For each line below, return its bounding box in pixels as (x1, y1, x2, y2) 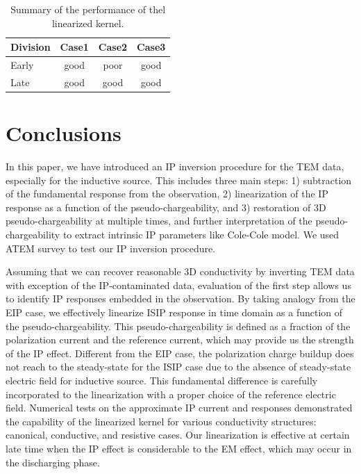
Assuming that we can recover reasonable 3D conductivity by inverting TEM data (6, 264, 355, 279)
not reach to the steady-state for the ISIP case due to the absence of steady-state (6, 359, 351, 374)
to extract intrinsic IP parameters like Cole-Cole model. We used (62, 227, 339, 242)
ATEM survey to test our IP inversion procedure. (6, 240, 216, 255)
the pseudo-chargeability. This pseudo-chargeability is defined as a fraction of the (6, 318, 351, 333)
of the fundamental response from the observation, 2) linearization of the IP (6, 186, 328, 201)
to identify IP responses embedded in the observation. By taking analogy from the (6, 291, 355, 306)
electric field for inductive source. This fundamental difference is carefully (6, 373, 318, 387)
